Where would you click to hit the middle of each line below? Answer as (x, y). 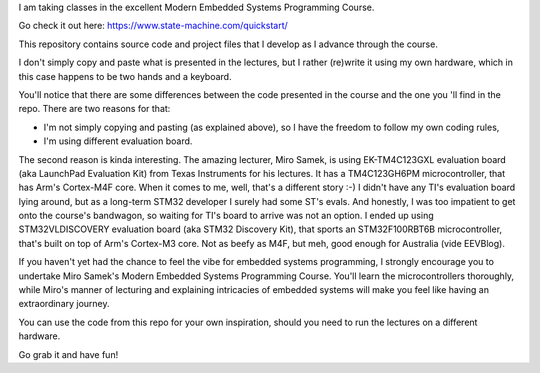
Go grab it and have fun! (68, 354)
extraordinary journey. (64, 304)
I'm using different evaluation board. (118, 141)
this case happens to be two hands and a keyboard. (125, 76)
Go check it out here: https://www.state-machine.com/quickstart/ (153, 26)
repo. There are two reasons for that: (94, 109)
